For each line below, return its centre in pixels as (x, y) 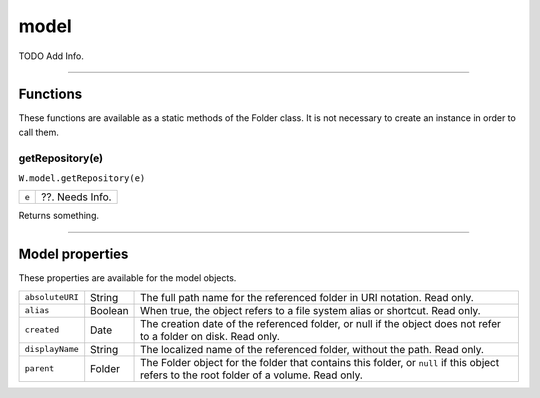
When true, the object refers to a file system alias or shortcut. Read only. (310, 310)
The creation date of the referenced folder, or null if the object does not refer (321, 323)
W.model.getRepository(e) (82, 178)
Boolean (109, 310)
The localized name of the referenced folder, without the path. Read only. (312, 349)
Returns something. (59, 216)
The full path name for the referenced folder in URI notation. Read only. (307, 297)
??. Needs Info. (76, 197)
